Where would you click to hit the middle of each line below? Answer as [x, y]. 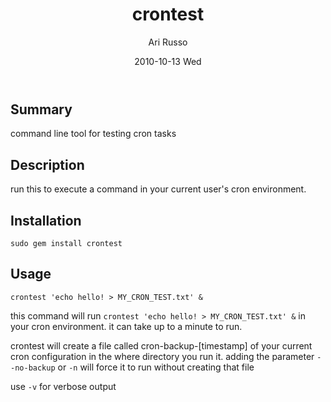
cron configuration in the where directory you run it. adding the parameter [162, 356]
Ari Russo [168, 42]
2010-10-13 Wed [168, 61]
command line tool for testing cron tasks [93, 134]
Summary [41, 109]
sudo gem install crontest [66, 243]
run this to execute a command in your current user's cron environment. [158, 189]
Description [47, 164]
